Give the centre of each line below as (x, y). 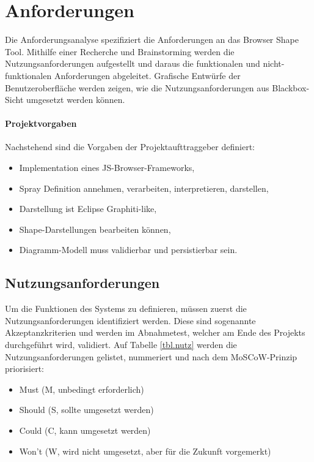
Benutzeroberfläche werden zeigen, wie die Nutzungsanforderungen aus (137, 87)
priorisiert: (24, 369)
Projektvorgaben (41, 123)
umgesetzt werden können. (75, 100)
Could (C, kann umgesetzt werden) (85, 430)
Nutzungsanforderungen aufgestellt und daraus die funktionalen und (133, 63)
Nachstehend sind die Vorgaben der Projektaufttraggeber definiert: (130, 147)
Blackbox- (291, 87)
